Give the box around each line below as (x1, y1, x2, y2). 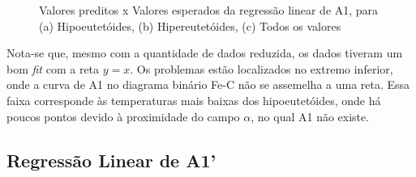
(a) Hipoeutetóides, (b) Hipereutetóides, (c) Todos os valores (39, 17, 341, 34)
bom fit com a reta (6, 60, 100, 77)
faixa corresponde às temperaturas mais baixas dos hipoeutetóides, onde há (6, 91, 381, 108)
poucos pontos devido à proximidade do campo (6, 107, 240, 124)
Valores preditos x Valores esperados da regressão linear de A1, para (39, 2, 379, 18)
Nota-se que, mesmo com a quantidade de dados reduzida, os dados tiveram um (6, 44, 403, 61)
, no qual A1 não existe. (251, 107, 370, 124)
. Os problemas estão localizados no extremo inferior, (130, 60, 393, 77)
